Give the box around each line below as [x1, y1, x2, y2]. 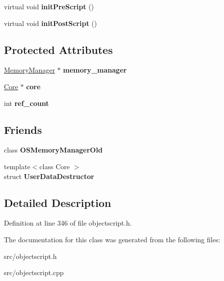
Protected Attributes [4, 42, 113, 57]
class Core [39, 161, 70, 171]
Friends [4, 122, 42, 137]
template [4, 161, 30, 171]
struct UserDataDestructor [4, 171, 94, 181]
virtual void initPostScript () [4, 18, 97, 28]
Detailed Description [4, 195, 112, 210]
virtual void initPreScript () [4, 1, 94, 11]
